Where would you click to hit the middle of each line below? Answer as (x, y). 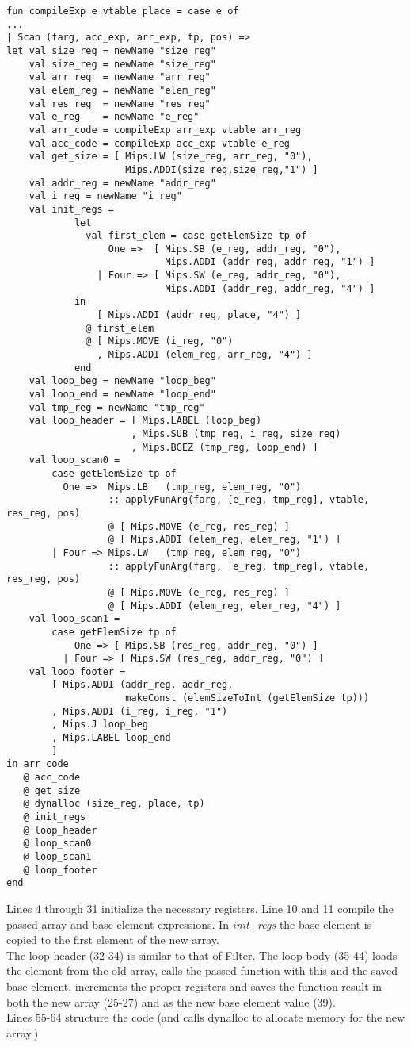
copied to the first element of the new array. (113, 940)
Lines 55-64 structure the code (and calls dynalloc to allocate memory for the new (205, 1017)
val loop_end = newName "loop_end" (122, 395)
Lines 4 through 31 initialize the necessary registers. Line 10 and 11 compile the (200, 908)
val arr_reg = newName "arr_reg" (120, 77)
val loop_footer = (77, 671)
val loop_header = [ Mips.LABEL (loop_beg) (145, 421)
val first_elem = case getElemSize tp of (196, 236)
